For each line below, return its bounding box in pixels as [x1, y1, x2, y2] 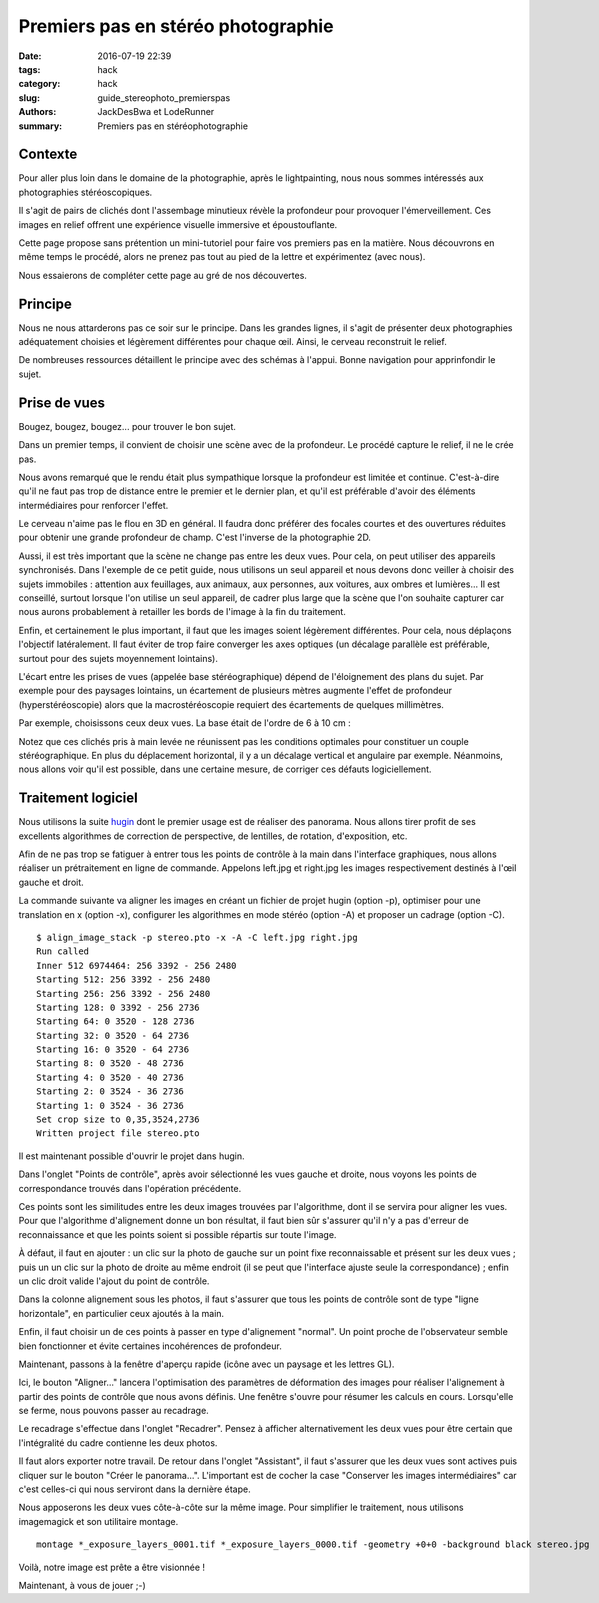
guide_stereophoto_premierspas [97, 91, 231, 104]
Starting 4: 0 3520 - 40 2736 [36, 1071, 185, 1083]
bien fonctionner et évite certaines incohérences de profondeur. [18, 1340, 282, 1352]
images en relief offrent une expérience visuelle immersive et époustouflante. [18, 218, 338, 230]
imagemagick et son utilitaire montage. [18, 1515, 179, 1527]
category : [18, 78, 61, 90]
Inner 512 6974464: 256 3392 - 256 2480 [36, 960, 237, 971]
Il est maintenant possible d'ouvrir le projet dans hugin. [18, 1150, 245, 1162]
